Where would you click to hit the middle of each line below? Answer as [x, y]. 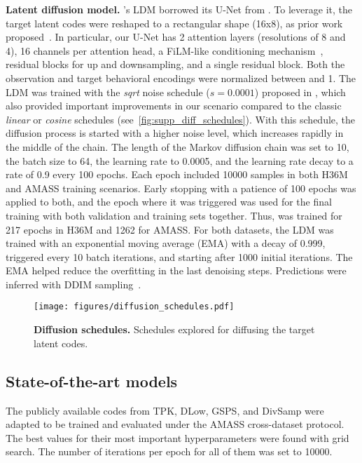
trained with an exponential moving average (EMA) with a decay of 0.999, [166, 243]
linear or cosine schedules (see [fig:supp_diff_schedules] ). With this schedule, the [181, 119]
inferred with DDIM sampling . [74, 284]
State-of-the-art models [92, 381]
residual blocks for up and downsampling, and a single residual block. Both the [175, 64]
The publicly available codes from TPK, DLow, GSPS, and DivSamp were [165, 410]
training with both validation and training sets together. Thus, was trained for [174, 215]
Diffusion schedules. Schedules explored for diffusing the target [174, 329]
